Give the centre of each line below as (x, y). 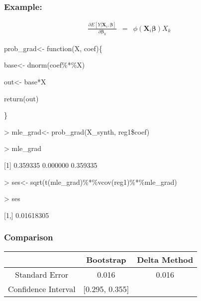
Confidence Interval (42, 289)
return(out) (21, 98)
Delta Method (165, 259)
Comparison (29, 237)
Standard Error (42, 274)
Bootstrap (106, 259)
